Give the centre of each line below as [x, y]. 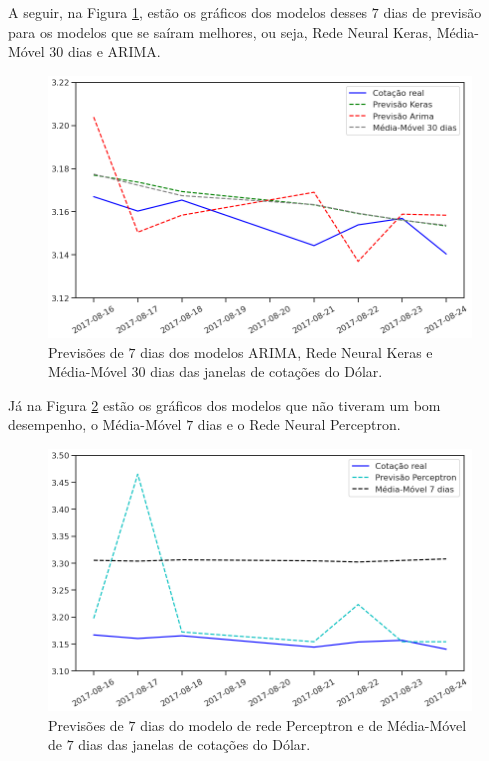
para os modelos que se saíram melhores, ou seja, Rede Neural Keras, [220, 31]
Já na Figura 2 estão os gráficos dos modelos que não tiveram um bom [224, 404]
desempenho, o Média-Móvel [95, 424]
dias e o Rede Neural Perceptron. [299, 424]
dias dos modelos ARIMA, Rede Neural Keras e [286, 351]
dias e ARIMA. [114, 51]
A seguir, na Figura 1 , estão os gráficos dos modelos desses [188, 12]
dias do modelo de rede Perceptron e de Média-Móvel [303, 724]
